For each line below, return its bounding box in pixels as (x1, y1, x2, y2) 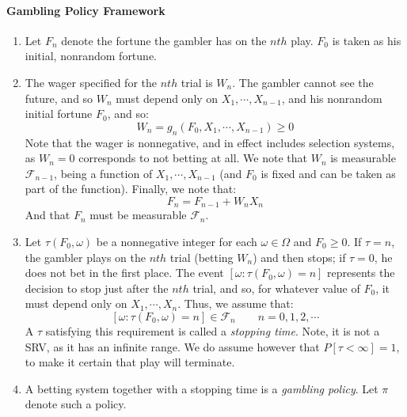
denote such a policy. (25, 396, 127, 412)
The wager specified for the (25, 74, 157, 90)
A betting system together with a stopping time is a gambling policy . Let (25, 380, 378, 396)
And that (25, 207, 70, 223)
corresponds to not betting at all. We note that (78, 150, 307, 166)
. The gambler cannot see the (232, 74, 374, 90)
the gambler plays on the (25, 248, 146, 265)
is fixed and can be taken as (261, 165, 396, 181)
